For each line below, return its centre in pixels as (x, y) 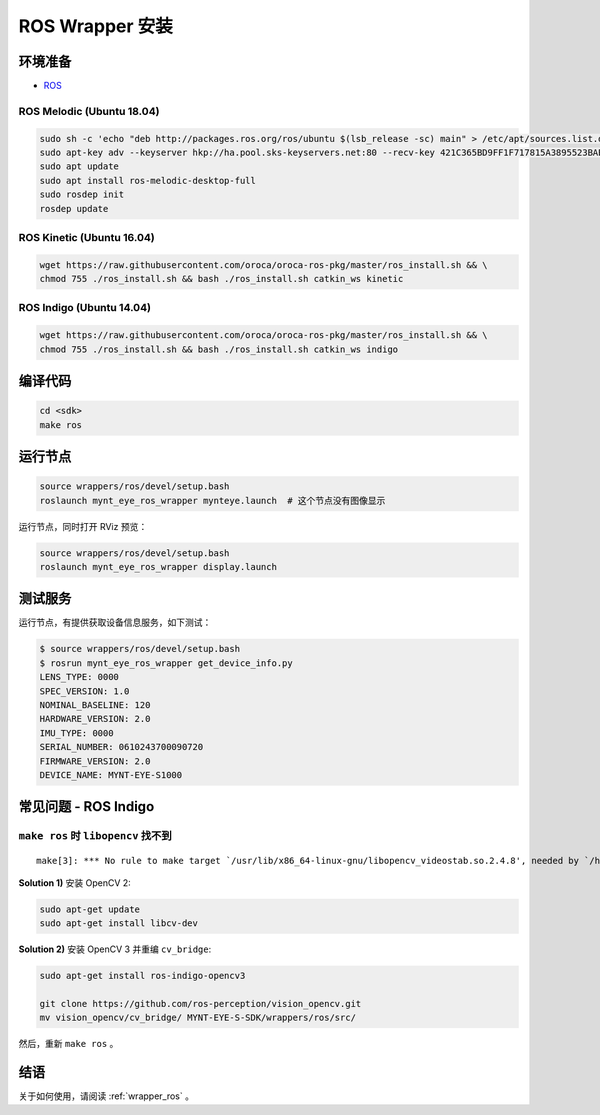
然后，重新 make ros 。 (68, 1044)
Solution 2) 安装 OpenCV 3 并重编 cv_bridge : (115, 949)
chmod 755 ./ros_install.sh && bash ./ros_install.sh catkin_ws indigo (219, 349)
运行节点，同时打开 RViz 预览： (83, 526)
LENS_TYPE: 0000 (79, 677)
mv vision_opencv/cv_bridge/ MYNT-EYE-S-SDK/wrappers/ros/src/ (198, 1018)
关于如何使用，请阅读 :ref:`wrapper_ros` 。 (106, 1096)
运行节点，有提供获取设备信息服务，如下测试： (115, 622)
